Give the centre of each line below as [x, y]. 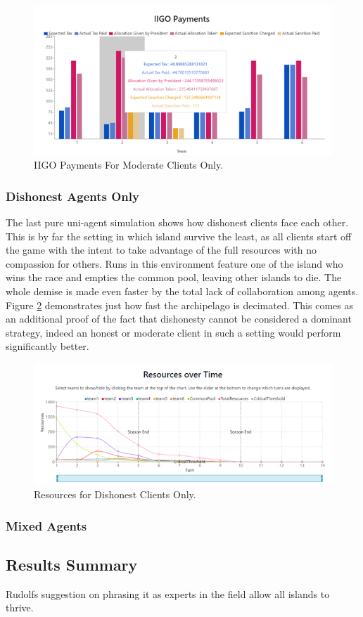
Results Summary [72, 565]
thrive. [20, 608]
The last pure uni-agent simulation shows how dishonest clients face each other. [177, 222]
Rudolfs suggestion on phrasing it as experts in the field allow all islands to [168, 593]
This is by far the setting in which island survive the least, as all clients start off [179, 236]
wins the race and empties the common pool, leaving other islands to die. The [174, 277]
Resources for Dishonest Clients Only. [115, 494]
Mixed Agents [46, 525]
